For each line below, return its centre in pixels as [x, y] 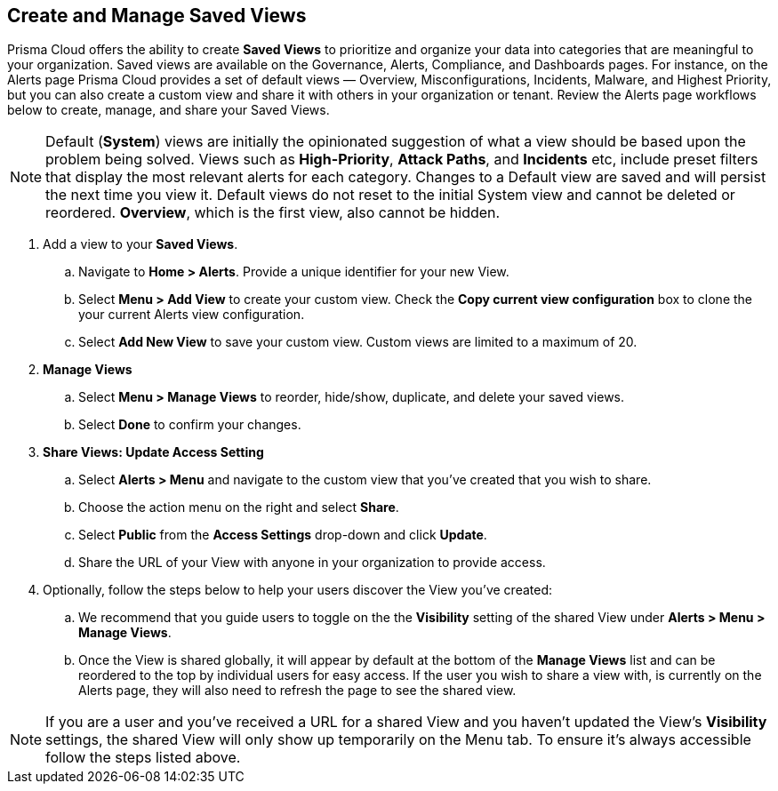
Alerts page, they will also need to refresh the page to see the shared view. [297, 691]
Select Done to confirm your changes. [190, 425]
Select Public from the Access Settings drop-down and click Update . [283, 535]
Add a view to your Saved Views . [140, 244]
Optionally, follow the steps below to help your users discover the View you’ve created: [298, 590]
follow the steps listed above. [143, 758]
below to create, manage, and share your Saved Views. [168, 110]
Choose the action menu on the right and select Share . [239, 507]
